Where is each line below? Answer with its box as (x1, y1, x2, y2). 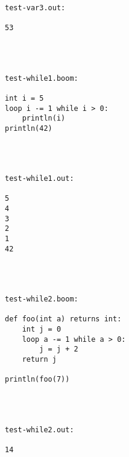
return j (22, 355, 57, 364)
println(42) (5, 124, 52, 133)
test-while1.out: (5, 174, 74, 183)
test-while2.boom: (5, 295, 78, 304)
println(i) (22, 114, 66, 123)
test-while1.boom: (5, 74, 78, 83)
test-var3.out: (5, 4, 66, 12)
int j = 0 (22, 325, 61, 333)
